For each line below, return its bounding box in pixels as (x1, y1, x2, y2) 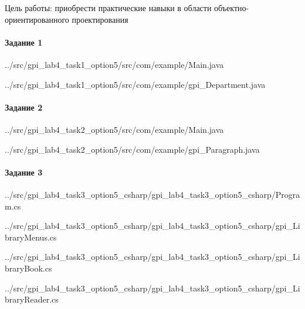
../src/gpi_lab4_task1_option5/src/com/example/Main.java (5, 58, 224, 70)
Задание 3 (5, 166, 43, 178)
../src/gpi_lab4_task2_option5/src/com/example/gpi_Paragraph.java (5, 143, 260, 155)
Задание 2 (5, 101, 43, 113)
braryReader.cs (5, 293, 59, 305)
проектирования (72, 13, 128, 25)
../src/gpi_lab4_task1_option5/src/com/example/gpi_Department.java (5, 78, 266, 90)
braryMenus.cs (5, 231, 57, 243)
